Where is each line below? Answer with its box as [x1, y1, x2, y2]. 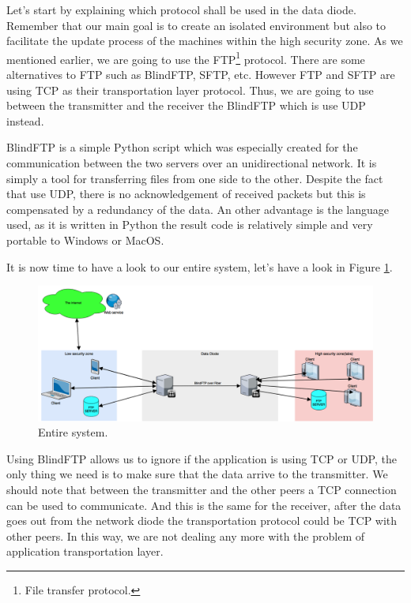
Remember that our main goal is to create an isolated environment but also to [6, 17, 386, 33]
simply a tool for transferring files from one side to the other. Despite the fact [6, 170, 383, 186]
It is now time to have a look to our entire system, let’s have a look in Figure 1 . [6, 258, 393, 275]
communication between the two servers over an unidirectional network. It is [6, 155, 377, 170]
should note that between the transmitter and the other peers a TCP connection [6, 481, 397, 497]
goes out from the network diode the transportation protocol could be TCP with [6, 512, 398, 529]
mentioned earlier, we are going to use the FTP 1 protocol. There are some [6, 48, 365, 67]
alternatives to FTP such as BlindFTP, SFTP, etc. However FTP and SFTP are [6, 66, 395, 83]
